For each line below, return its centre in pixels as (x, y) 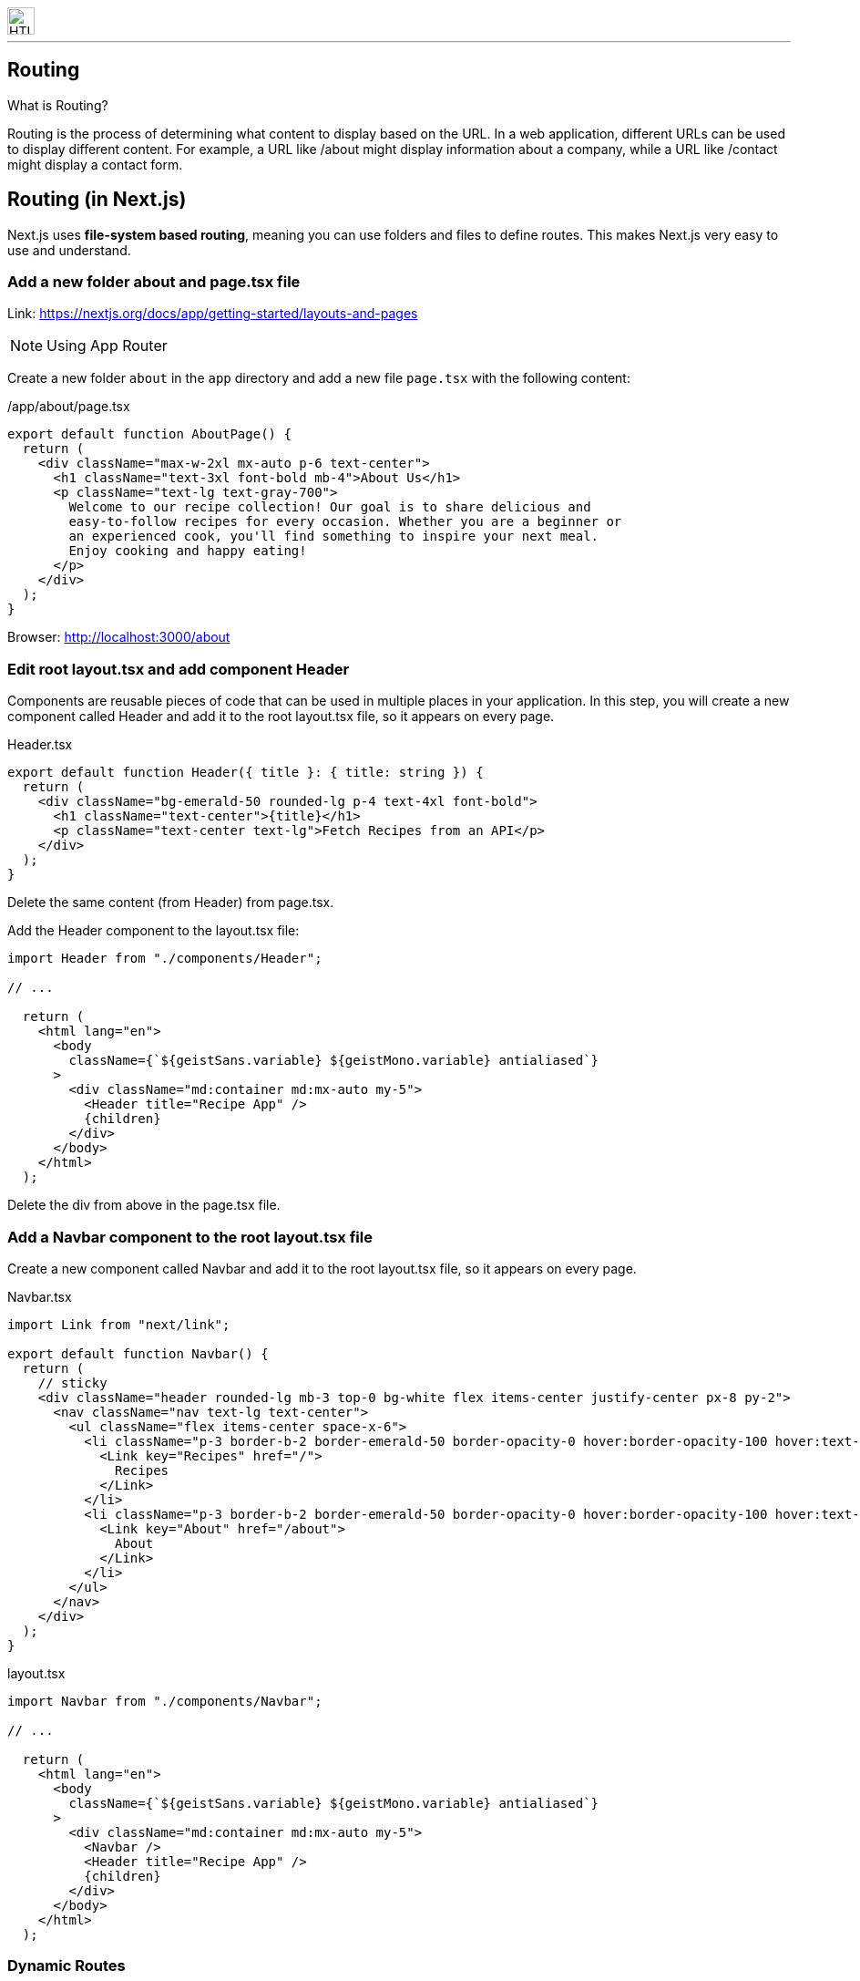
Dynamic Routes (67, 1966)
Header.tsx (40, 745)
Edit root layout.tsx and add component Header (179, 669)
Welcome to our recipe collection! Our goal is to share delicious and (330, 507)
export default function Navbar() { (138, 1353)
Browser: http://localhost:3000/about (119, 637)
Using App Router (107, 346)
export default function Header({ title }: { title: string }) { (246, 773)
